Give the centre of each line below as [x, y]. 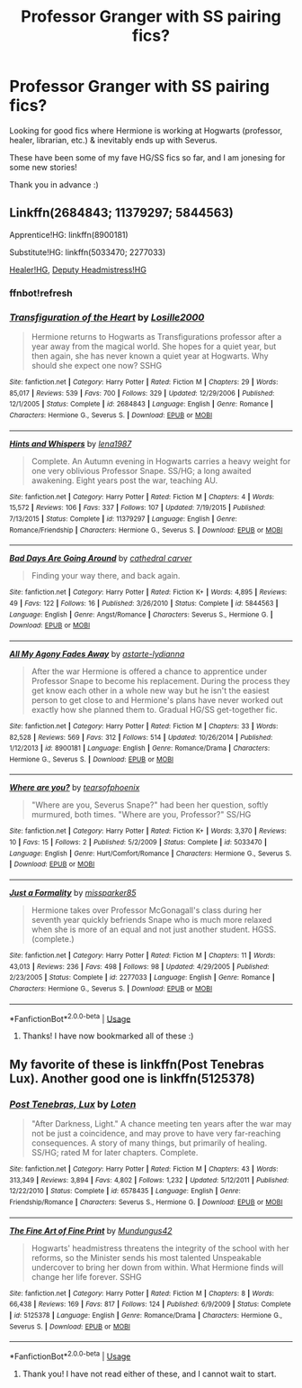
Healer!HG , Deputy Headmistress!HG [78, 269]
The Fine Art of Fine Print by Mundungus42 [91, 1230]
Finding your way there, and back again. [106, 576]
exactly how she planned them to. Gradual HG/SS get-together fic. [154, 709]
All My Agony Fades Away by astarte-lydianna [97, 653]
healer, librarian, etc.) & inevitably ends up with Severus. [113, 140]
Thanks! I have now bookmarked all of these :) [108, 1036]
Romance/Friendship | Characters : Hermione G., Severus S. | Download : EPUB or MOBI [146, 530]
